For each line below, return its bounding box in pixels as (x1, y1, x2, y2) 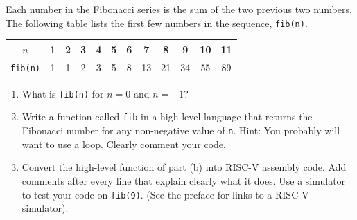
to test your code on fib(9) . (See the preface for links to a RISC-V (21, 187, 309, 201)
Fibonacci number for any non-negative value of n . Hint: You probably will (21, 123, 340, 138)
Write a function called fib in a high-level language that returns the (21, 109, 313, 124)
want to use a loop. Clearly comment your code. (21, 136, 226, 151)
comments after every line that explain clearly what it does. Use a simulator (21, 173, 346, 187)
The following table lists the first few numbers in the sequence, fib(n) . (6, 15, 308, 30)
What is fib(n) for (21, 86, 104, 100)
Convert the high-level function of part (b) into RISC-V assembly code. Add (21, 160, 347, 174)
